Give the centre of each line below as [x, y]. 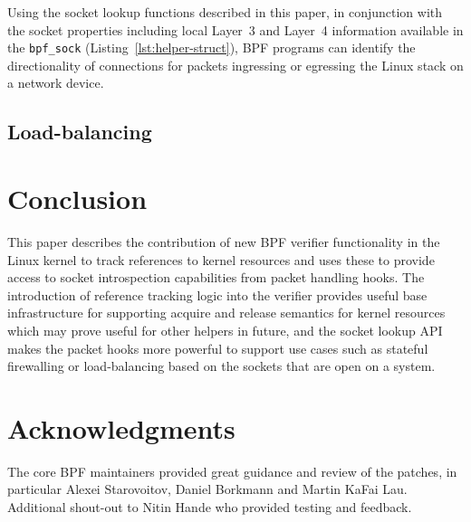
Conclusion [77, 198]
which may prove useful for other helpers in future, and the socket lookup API [225, 330]
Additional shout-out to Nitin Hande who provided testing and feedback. [210, 507]
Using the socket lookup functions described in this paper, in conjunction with [225, 12]
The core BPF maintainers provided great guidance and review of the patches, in [232, 471]
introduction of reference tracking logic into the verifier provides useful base [217, 294]
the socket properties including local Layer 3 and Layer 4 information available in [235, 29]
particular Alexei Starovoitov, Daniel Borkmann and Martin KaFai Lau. [207, 489]
